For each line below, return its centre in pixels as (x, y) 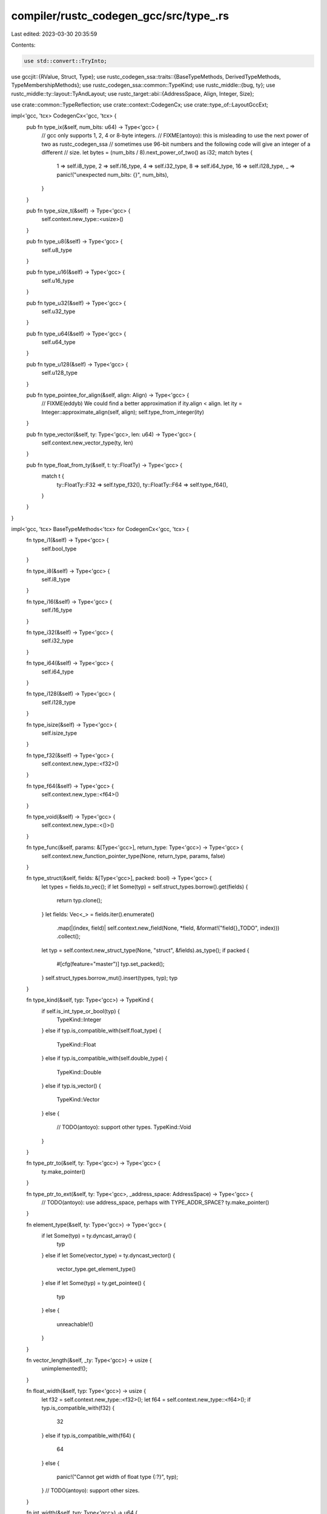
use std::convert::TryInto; (65, 61)
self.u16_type (58, 280)
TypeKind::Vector (78, 1100)
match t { (53, 476)
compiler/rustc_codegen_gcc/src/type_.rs (120, 16)
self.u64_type (58, 342)
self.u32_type (58, 311)
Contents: (23, 45)
